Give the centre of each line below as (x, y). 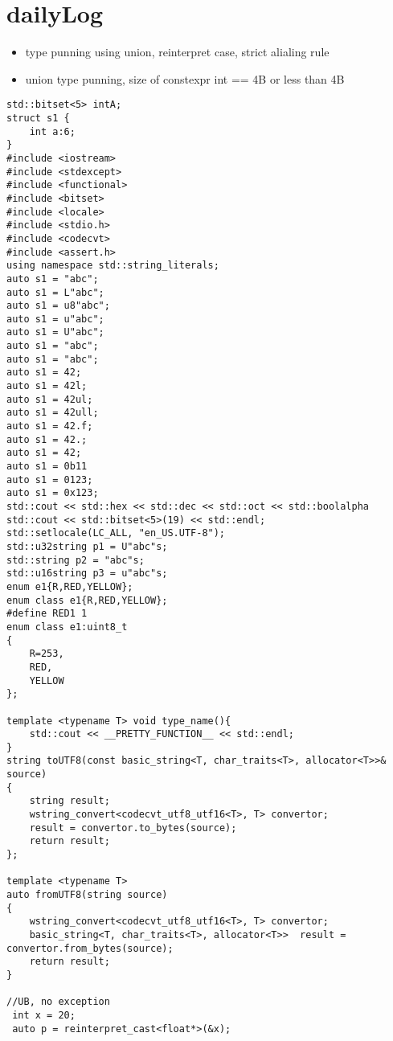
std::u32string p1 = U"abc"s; (87, 546)
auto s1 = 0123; (50, 480)
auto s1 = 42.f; (50, 426)
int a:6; (52, 131)
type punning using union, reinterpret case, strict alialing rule (177, 52)
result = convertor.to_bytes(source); (133, 828)
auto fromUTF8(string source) (87, 895)
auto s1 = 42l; (47, 386)
